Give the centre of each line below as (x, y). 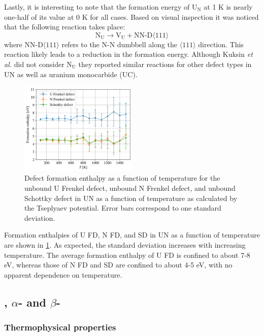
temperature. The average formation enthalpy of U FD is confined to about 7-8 (127, 255)
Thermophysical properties (60, 327)
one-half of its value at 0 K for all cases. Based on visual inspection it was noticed (131, 16)
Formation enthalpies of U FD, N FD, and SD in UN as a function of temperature (132, 235)
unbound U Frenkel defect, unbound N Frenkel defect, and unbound (130, 188)
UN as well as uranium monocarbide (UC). (71, 74)
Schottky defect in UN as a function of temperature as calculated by (131, 198)
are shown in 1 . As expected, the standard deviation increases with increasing (125, 244)
